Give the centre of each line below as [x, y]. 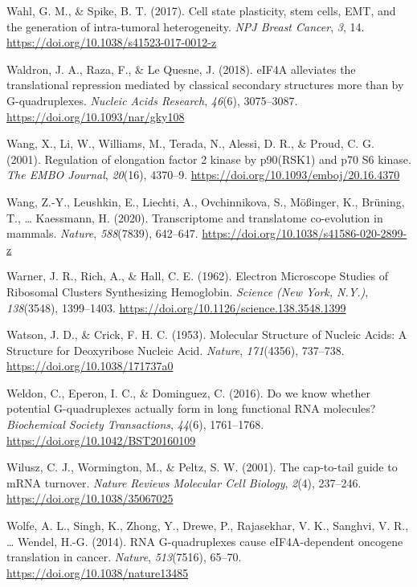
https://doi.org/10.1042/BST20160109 [101, 440]
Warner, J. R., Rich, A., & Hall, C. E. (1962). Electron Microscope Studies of [197, 276]
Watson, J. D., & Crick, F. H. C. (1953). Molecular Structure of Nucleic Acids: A [207, 334]
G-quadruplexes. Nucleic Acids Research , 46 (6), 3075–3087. [152, 100]
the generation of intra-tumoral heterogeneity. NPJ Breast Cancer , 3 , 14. [186, 26]
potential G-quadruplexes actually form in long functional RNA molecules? [191, 408]
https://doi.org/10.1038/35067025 [90, 498]
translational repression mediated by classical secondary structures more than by [205, 85]
